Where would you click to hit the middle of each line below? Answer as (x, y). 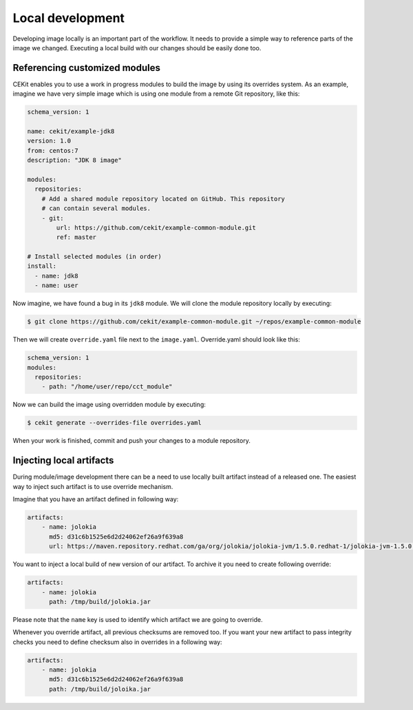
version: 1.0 (49, 141)
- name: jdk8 (56, 276)
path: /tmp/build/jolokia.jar (100, 602)
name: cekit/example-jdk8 (71, 131)
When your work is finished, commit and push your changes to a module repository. (131, 441)
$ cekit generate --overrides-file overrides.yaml (115, 423)
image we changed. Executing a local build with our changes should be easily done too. (137, 48)
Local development (69, 18)
